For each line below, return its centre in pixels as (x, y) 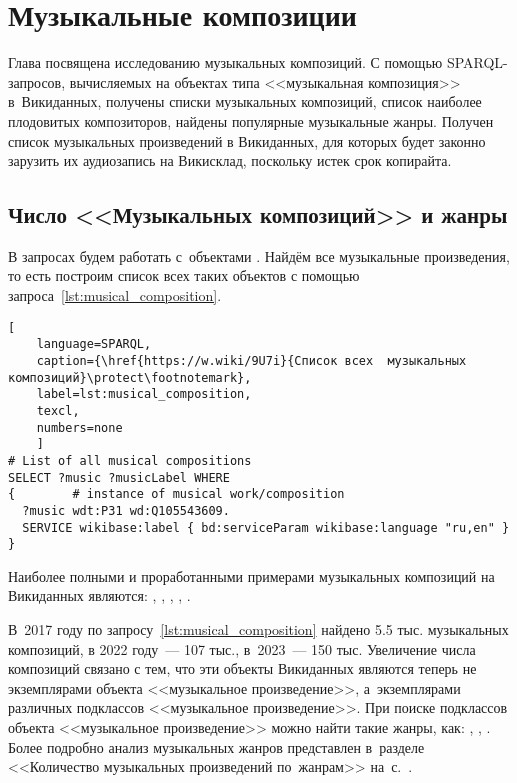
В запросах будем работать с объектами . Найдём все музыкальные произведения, (259, 255)
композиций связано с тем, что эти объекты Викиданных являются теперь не (242, 668)
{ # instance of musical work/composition (176, 494)
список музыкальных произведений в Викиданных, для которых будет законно (247, 140)
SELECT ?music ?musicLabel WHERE (119, 477)
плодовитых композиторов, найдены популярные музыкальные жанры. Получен (251, 120)
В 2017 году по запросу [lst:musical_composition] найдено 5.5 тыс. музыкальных (258, 629)
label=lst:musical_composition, (144, 394)
